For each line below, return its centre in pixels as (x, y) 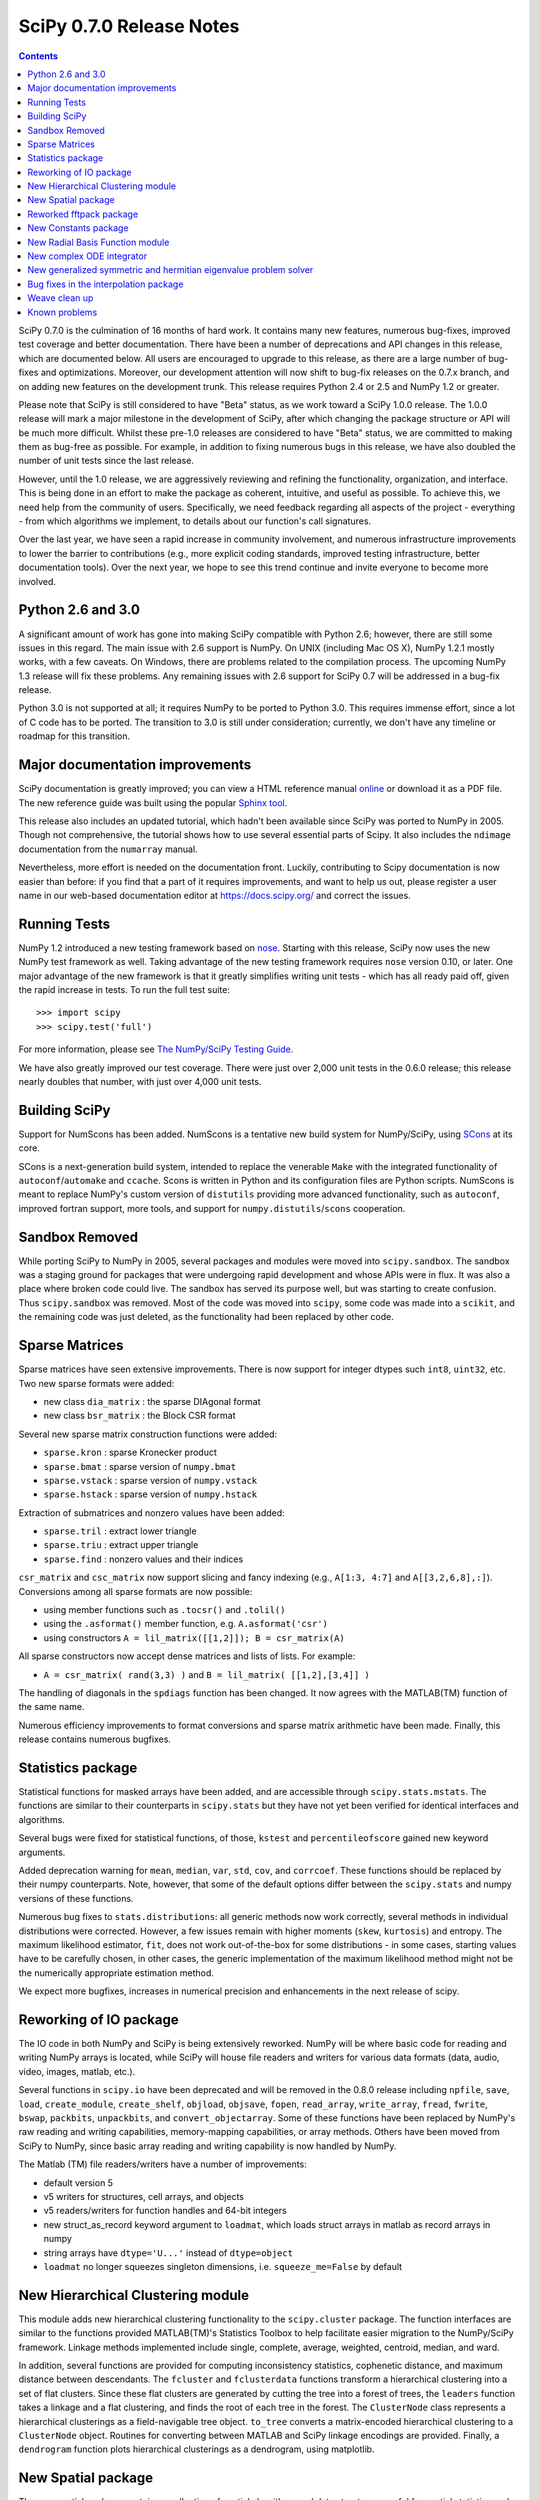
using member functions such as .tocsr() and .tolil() (164, 1610)
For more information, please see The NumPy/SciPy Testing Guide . (156, 1049)
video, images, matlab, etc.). (77, 2071)
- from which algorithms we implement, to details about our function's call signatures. (195, 521)
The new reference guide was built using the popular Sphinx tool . (153, 802)
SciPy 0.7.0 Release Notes (129, 26)
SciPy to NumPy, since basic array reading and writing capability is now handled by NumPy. (207, 2146)
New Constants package (78, 228)
